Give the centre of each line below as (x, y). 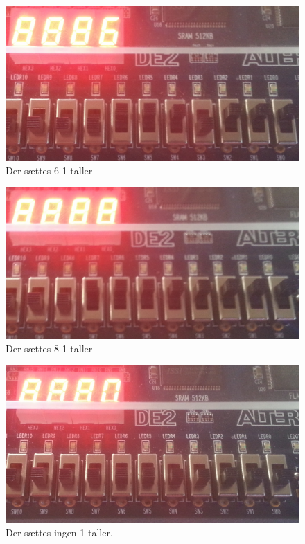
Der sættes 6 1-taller (49, 170)
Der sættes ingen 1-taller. (59, 532)
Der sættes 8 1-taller (49, 348)
